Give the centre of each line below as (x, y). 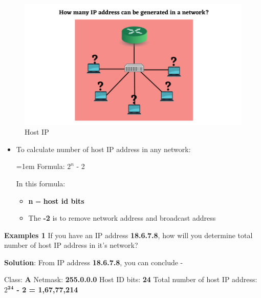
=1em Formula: (40, 166)
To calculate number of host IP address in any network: (103, 149)
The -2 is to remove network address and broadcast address (122, 218)
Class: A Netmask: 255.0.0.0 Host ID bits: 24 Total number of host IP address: (131, 279)
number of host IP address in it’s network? (71, 245)
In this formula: (41, 183)
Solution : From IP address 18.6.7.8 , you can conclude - (94, 262)
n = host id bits (56, 200)
